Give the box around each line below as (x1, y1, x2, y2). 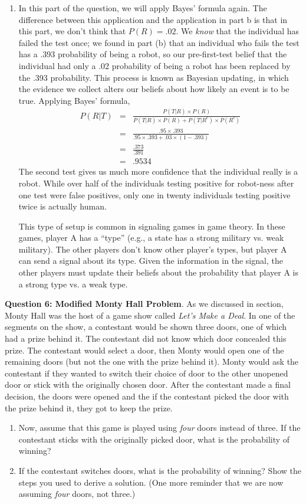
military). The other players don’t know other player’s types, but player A (18, 243, 287, 255)
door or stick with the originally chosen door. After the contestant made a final (5, 378, 291, 391)
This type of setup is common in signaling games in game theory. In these (18, 220, 285, 232)
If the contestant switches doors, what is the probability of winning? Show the (18, 464, 301, 476)
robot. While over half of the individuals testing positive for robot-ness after (18, 176, 294, 189)
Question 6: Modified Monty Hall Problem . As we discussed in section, (5, 297, 284, 310)
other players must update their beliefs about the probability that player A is (18, 266, 299, 279)
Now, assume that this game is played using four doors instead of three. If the (18, 421, 301, 434)
